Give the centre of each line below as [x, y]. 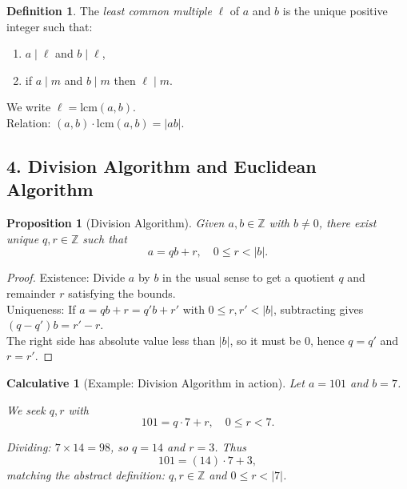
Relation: [29, 122]
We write [29, 107]
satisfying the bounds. [122, 293]
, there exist [347, 223]
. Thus [230, 447]
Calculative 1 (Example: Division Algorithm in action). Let [156, 382]
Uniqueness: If [41, 309]
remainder [31, 293]
